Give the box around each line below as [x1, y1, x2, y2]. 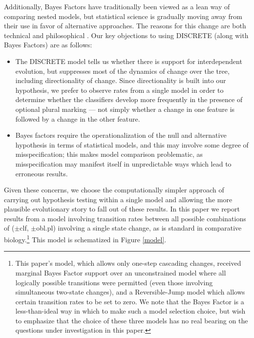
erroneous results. [15, 168, 68, 178]
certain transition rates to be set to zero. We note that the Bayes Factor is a [15, 296, 244, 306]
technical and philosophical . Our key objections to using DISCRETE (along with [4, 30, 249, 40]
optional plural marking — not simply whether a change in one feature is [15, 104, 235, 114]
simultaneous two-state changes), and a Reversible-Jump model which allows [15, 287, 245, 297]
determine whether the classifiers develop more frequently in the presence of [15, 94, 243, 105]
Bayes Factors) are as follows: [4, 40, 92, 50]
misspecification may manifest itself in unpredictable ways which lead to [15, 158, 232, 169]
